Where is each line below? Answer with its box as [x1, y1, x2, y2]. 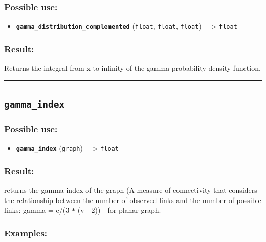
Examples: [4, 226, 48, 239]
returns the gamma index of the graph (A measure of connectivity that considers [4, 185, 257, 195]
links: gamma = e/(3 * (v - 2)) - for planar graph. [4, 205, 161, 215]
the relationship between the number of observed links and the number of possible [4, 194, 261, 205]
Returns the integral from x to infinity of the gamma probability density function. [4, 63, 261, 73]
